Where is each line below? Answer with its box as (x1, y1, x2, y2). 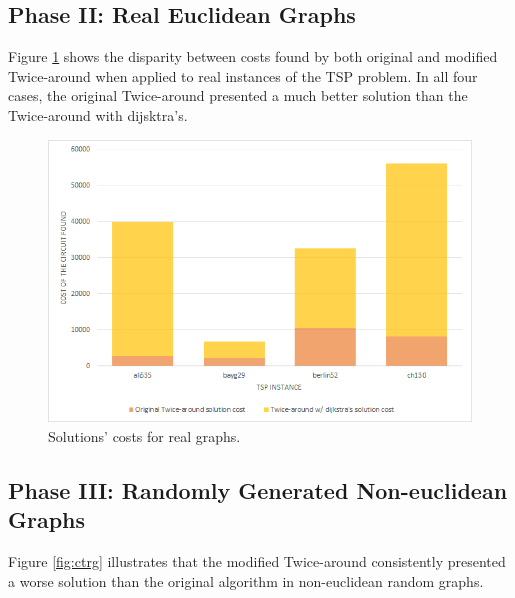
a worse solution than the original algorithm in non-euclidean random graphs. (8, 570, 484, 591)
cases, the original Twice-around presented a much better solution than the (8, 85, 468, 106)
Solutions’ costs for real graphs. (48, 426, 241, 447)
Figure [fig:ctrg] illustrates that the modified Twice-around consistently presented (8, 551, 506, 572)
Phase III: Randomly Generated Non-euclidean (8, 475, 508, 506)
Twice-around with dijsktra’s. (8, 104, 188, 125)
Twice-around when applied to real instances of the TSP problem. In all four (8, 65, 478, 86)
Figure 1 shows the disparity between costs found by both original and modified (8, 46, 498, 67)
